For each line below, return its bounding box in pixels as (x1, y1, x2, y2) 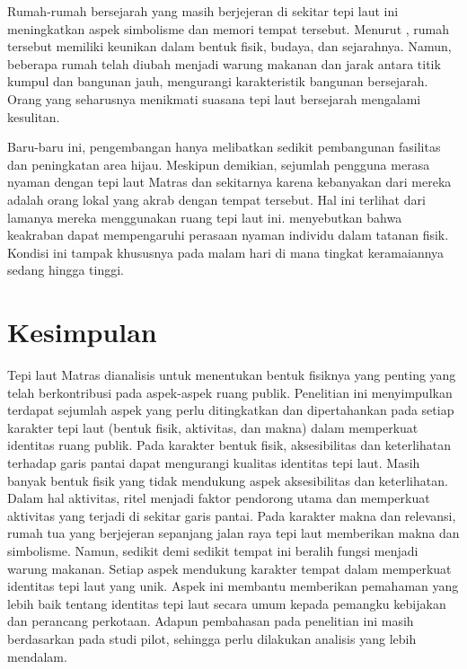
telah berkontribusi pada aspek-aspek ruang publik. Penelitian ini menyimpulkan (7, 383, 453, 401)
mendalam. (7, 647, 67, 665)
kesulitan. (7, 107, 60, 126)
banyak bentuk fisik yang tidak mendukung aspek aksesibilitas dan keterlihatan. (7, 471, 448, 489)
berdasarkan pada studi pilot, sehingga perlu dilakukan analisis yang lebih (7, 629, 417, 647)
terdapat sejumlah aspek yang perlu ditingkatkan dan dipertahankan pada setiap (7, 401, 454, 419)
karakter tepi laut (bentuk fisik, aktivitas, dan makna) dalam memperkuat (7, 418, 419, 436)
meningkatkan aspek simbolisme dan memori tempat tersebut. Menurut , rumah (7, 19, 450, 38)
